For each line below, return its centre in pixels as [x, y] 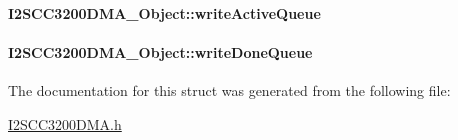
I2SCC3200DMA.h [65, 123]
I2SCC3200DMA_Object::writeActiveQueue [164, 12]
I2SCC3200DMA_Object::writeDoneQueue [160, 51]
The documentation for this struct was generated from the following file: [229, 89]
